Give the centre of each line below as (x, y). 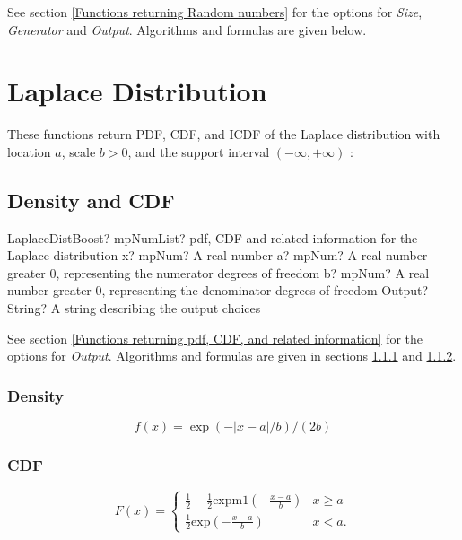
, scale (78, 151)
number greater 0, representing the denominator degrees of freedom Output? (218, 290)
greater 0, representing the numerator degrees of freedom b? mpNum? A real (218, 272)
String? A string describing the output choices (134, 308)
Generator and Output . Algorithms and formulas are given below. (187, 29)
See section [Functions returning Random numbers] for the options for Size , (215, 12)
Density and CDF (91, 200)
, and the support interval (199, 151)
